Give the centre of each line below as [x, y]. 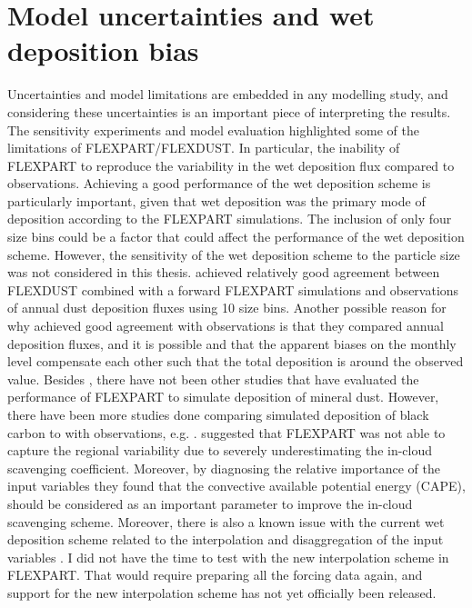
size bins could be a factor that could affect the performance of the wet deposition [236, 237]
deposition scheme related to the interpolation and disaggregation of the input [226, 539]
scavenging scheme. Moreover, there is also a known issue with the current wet [226, 521]
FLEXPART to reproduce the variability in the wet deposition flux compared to [231, 165]
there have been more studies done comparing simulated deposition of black [218, 414]
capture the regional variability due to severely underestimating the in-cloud [220, 450]
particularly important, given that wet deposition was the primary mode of [216, 200]
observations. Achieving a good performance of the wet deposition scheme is [219, 183]
